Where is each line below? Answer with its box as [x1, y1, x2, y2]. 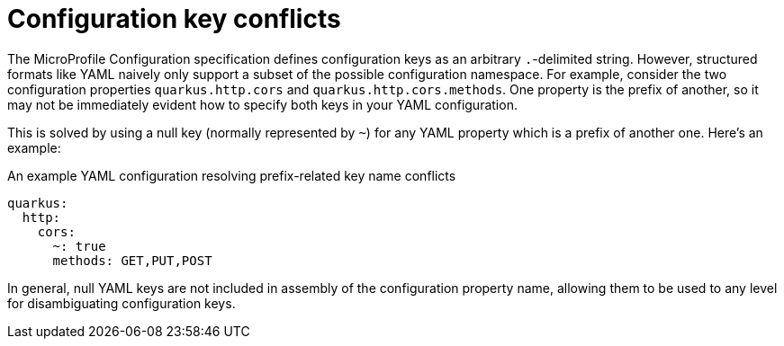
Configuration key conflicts [7, 4, 341, 34]
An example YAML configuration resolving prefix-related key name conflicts [7, 167, 456, 183]
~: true [52, 238, 106, 253]
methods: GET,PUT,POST [52, 253, 212, 268]
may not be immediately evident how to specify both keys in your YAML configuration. [7, 96, 518, 112]
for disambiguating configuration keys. [7, 295, 236, 311]
